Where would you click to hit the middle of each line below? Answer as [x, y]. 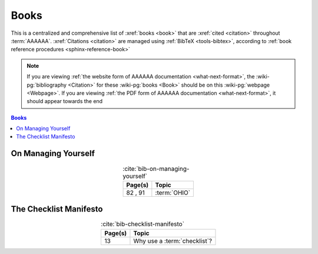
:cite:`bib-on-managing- [156, 169]
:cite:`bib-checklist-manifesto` [143, 224]
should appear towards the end [65, 101]
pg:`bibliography [47, 85]
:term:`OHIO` [173, 193]
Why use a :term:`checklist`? [173, 240]
